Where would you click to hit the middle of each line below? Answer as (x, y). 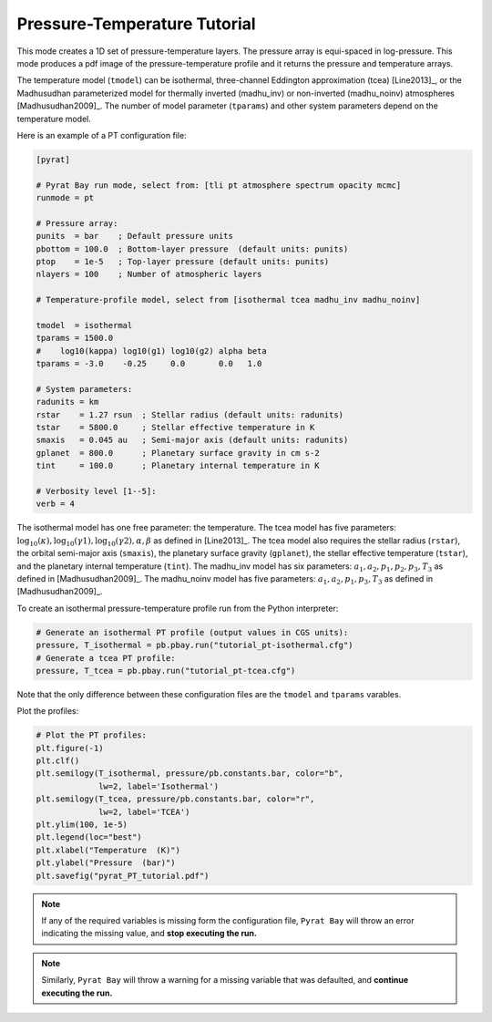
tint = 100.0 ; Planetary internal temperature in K (178, 466)
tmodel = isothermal (84, 325)
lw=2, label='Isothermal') (159, 786)
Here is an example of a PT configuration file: (102, 135)
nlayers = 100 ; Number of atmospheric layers (149, 274)
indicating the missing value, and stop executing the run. (149, 934)
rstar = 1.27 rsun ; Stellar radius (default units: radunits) (190, 414)
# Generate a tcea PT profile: (106, 658)
